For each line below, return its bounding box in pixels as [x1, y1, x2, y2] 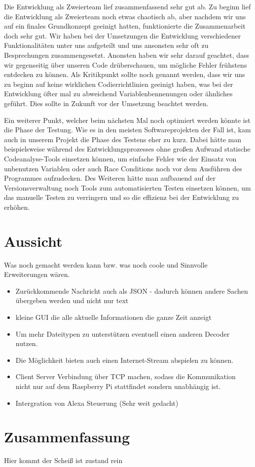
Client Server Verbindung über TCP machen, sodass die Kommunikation [15, 371, 236, 382]
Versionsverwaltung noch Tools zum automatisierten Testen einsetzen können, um [4, 182, 251, 193]
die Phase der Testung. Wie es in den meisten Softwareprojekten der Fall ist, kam [4, 124, 251, 135]
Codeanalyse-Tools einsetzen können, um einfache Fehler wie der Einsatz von [4, 153, 237, 163]
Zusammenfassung [4, 427, 130, 447]
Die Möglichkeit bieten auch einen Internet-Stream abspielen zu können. [15, 354, 234, 365]
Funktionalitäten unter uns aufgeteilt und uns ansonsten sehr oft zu [4, 40, 209, 50]
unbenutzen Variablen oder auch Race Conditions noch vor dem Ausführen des [4, 163, 242, 173]
